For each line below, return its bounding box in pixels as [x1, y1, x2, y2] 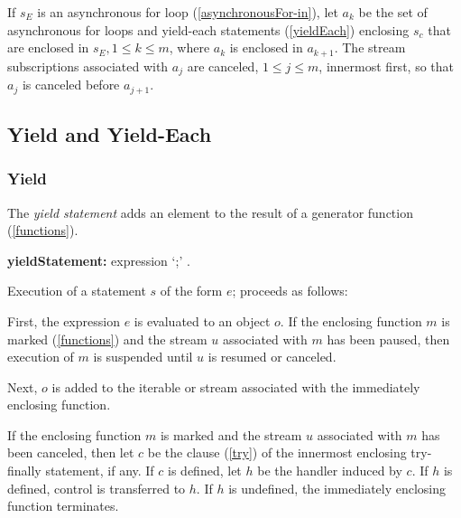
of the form [160, 281, 223, 300]
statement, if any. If [45, 461, 154, 480]
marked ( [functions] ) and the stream [7, 329, 207, 348]
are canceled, [187, 56, 259, 75]
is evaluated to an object [134, 311, 271, 330]
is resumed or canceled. [207, 347, 337, 366]
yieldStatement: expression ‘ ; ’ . [7, 250, 190, 269]
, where [169, 38, 210, 57]
